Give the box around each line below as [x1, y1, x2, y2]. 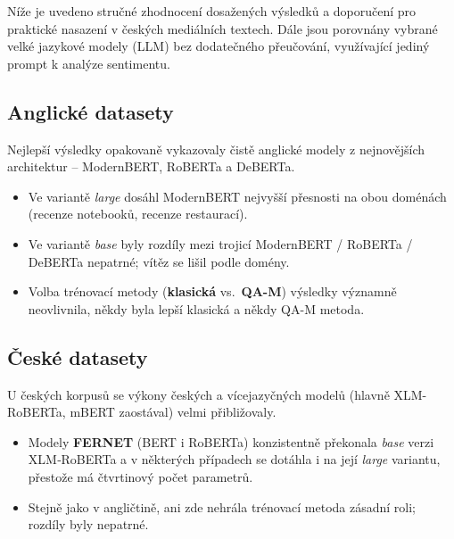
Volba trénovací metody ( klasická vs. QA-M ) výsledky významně [28, 282, 397, 301]
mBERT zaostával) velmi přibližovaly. [70, 402, 277, 421]
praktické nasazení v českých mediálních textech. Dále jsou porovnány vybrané [7, 19, 438, 37]
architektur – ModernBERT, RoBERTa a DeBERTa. [7, 157, 295, 176]
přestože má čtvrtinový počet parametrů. [28, 467, 253, 485]
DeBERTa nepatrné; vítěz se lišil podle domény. [28, 252, 290, 270]
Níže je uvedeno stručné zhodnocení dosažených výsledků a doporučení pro [7, 2, 417, 20]
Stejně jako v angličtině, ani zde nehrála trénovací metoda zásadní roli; [28, 497, 417, 516]
